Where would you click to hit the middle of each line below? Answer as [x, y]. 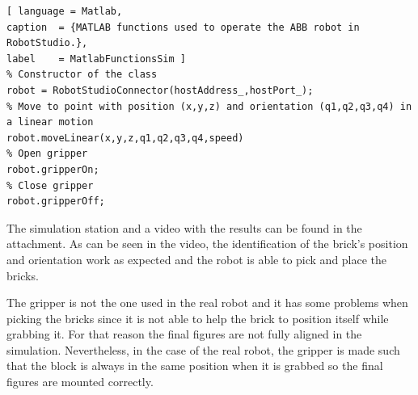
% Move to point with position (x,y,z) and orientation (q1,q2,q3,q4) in [209, 106]
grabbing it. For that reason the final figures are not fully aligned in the [184, 334]
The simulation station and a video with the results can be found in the [184, 227]
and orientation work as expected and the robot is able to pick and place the [197, 259]
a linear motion [50, 122]
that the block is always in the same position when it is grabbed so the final [195, 366]
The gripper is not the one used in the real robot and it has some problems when [207, 303]
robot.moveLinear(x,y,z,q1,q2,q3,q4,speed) [125, 138]
